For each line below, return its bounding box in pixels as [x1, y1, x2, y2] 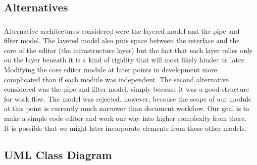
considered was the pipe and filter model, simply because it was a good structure [4, 84, 250, 94]
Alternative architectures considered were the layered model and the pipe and [4, 25, 240, 36]
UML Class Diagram [4, 147, 112, 162]
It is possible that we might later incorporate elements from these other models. [4, 122, 247, 133]
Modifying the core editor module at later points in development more [4, 64, 217, 75]
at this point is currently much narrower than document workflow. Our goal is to [4, 103, 250, 113]
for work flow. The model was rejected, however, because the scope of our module [4, 93, 252, 104]
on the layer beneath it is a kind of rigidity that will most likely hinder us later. [4, 55, 246, 65]
